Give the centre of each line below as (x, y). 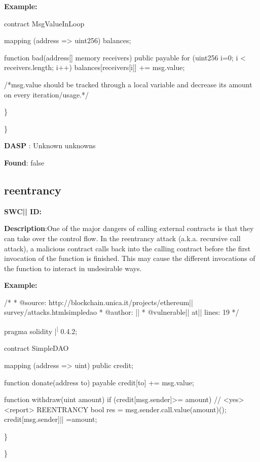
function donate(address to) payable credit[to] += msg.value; (99, 382)
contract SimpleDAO (36, 348)
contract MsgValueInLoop (44, 23)
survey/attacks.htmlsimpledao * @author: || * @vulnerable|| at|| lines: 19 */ (122, 312)
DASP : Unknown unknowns (50, 145)
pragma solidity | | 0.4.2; (41, 330)
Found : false (24, 162)
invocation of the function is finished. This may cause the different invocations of (130, 258)
